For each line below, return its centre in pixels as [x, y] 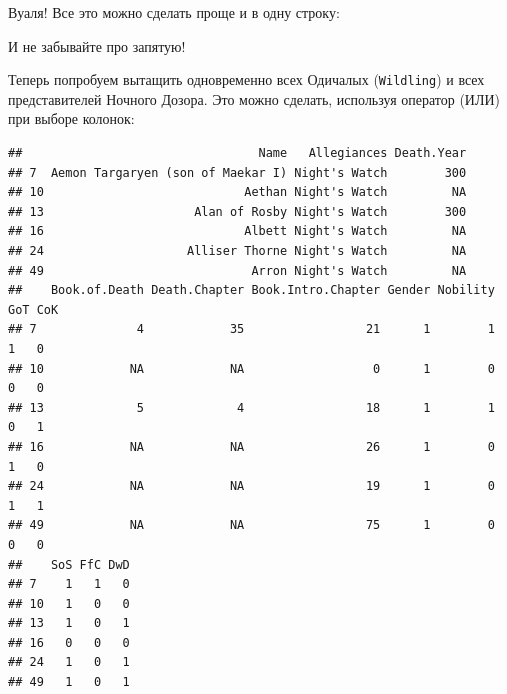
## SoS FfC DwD [69, 564]
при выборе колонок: [71, 118]
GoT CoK [33, 309]
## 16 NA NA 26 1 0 [251, 446]
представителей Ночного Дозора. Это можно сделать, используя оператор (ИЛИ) [254, 98]
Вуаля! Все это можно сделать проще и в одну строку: [174, 12]
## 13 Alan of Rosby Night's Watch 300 [237, 211]
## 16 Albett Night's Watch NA [237, 231]
